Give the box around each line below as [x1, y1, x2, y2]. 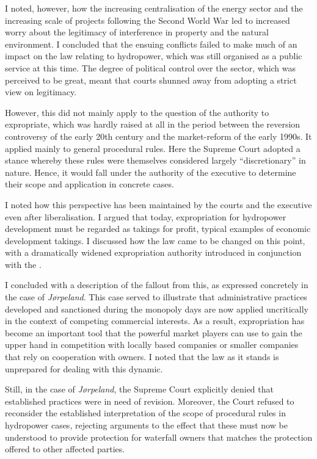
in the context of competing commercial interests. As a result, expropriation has [5, 314, 305, 327]
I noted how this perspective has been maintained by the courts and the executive [5, 198, 312, 211]
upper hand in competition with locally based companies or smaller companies [5, 338, 299, 351]
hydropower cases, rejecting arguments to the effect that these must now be [5, 419, 288, 431]
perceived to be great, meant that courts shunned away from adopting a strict [5, 73, 297, 86]
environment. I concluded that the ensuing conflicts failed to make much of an [5, 37, 297, 50]
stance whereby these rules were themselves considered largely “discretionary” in [5, 154, 306, 167]
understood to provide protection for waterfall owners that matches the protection [5, 430, 313, 443]
